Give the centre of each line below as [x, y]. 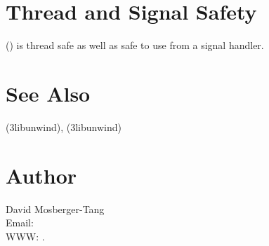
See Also [48, 93]
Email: [20, 223]
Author [41, 175]
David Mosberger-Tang [55, 209]
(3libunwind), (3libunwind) [64, 127]
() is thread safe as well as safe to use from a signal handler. [135, 45]
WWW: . [25, 236]
